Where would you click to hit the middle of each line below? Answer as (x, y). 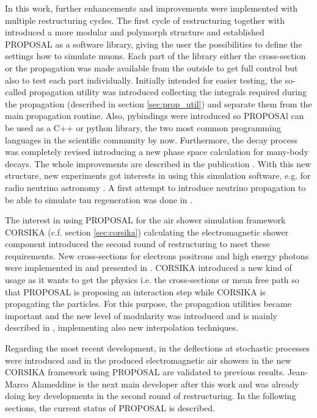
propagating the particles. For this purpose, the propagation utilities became (148, 304)
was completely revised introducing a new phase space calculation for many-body (157, 152)
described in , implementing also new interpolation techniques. (122, 327)
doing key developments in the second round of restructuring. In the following (151, 396)
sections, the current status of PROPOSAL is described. (110, 408)
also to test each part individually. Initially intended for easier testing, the (144, 80)
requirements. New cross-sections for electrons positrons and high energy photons (157, 255)
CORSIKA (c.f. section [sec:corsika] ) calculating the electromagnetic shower (147, 232)
